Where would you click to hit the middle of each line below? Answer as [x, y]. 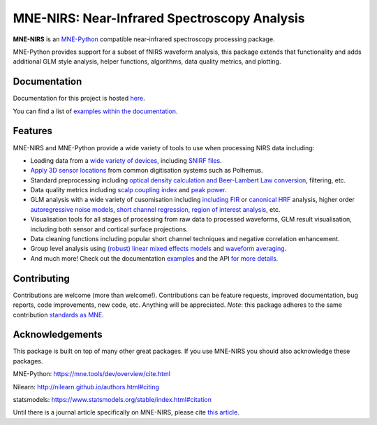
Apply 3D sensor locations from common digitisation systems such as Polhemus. [147, 171]
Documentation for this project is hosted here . [79, 99]
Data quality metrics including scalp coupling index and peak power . [128, 190]
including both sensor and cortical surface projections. [109, 229]
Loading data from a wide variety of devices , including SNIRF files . [126, 160]
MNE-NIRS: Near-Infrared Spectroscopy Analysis [159, 18]
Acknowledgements [58, 334]
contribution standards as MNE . [58, 315]
